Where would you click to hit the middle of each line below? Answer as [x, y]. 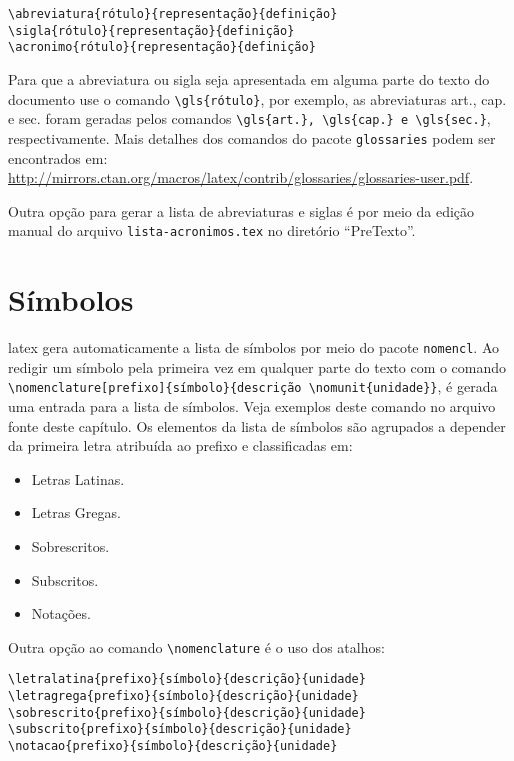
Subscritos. [65, 579]
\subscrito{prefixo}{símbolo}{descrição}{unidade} [180, 729]
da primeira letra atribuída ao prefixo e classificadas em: [180, 445]
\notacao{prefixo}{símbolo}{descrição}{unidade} [173, 746]
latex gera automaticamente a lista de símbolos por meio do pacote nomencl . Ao [254, 347]
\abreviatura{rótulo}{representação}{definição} [173, 14]
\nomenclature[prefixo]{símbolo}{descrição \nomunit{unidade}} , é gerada [253, 386]
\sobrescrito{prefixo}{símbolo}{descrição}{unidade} [187, 712]
